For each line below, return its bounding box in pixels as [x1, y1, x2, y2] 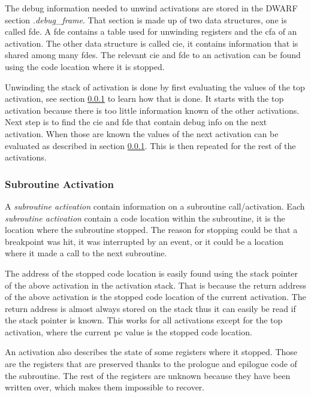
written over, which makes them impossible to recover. [5, 381, 205, 393]
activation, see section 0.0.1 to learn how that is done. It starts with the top [5, 92, 284, 105]
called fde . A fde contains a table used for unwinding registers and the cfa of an [5, 25, 297, 38]
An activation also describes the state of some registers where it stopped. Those [5, 346, 298, 358]
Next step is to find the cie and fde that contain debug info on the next [5, 116, 267, 128]
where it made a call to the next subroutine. [5, 247, 167, 259]
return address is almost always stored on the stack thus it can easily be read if [5, 302, 296, 314]
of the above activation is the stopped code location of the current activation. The [5, 290, 306, 303]
